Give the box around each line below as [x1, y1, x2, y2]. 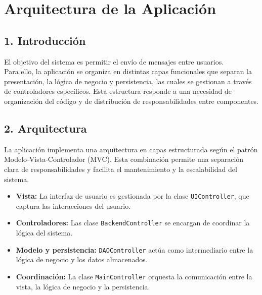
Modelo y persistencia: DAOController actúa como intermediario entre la [16, 244, 253, 255]
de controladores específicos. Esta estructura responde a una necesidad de [4, 86, 232, 96]
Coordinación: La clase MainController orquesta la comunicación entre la [16, 271, 252, 281]
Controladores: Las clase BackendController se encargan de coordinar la [16, 217, 250, 228]
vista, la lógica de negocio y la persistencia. [16, 281, 150, 291]
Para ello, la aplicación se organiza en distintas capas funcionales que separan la [4, 66, 252, 77]
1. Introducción [4, 32, 86, 48]
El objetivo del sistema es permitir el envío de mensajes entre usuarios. [4, 56, 224, 67]
